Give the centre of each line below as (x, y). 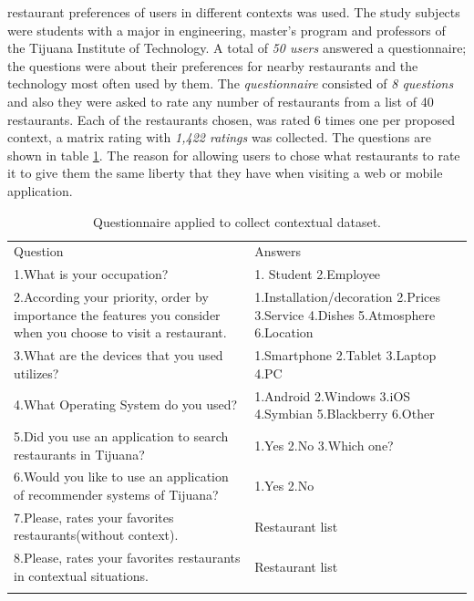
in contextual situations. (81, 575)
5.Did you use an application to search (121, 435)
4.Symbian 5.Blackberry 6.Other (345, 414)
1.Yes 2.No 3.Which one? (324, 445)
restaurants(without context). (96, 535)
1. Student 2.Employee (318, 274)
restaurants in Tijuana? (79, 454)
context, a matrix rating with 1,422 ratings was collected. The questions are (219, 137)
